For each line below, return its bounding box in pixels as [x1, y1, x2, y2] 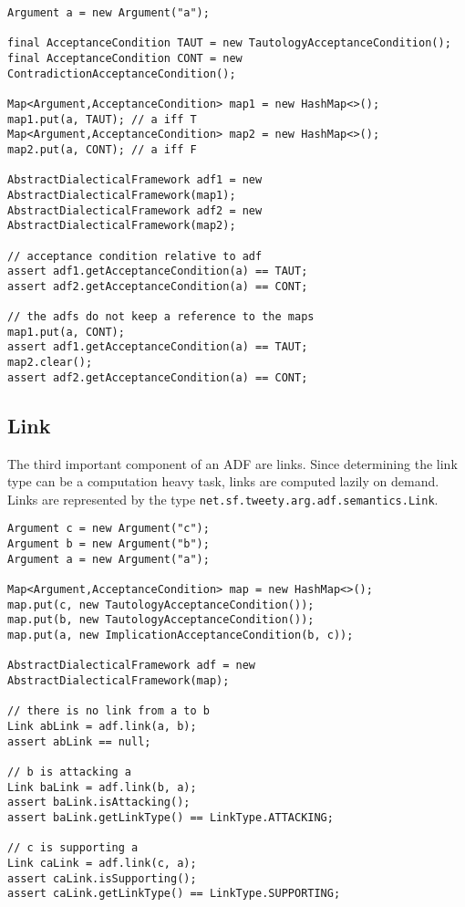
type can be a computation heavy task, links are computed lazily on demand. [7, 472, 439, 491]
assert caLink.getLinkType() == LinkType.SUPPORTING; [7, 887, 341, 901]
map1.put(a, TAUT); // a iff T [7, 112, 197, 126]
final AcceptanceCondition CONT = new [7, 51, 243, 65]
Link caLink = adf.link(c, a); [7, 856, 197, 870]
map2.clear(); [7, 356, 93, 370]
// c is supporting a [7, 841, 139, 855]
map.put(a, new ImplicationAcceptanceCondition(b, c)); [7, 629, 354, 642]
